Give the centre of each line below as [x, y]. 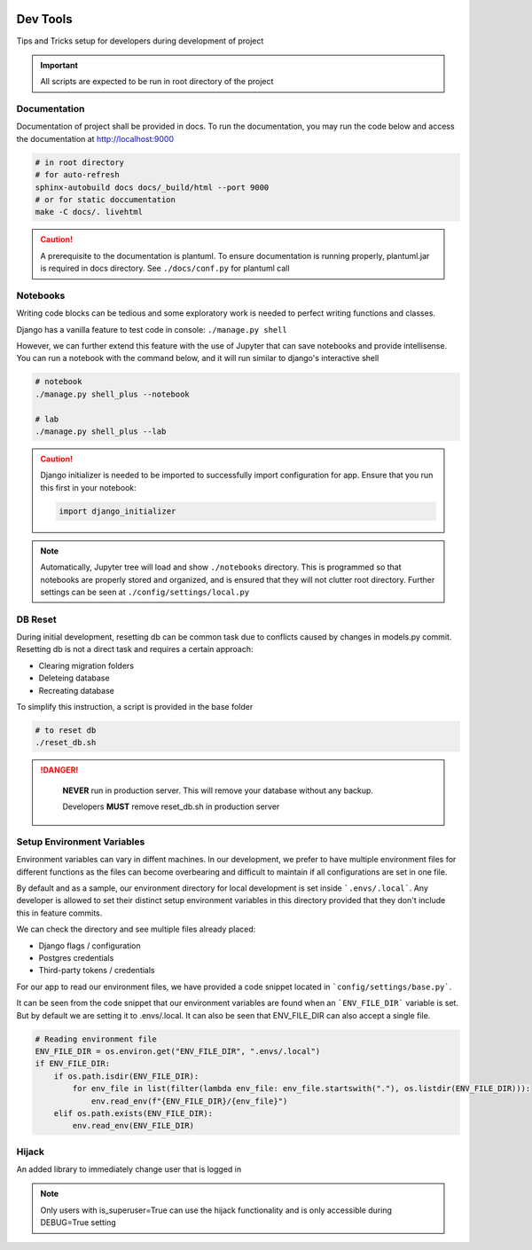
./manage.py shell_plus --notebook [112, 394]
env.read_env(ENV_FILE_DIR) [133, 1126]
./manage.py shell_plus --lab [101, 432]
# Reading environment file [96, 1039]
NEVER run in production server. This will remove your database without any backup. [218, 790]
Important [59, 65]
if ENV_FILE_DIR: [73, 1064]
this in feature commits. [59, 913]
